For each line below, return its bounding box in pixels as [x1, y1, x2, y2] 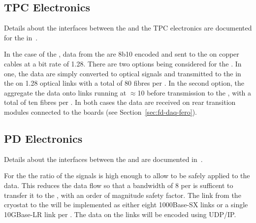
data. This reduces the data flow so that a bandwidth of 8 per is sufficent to [4, 180, 233, 190]
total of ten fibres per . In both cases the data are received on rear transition [4, 97, 236, 107]
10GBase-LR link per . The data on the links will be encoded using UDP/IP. [4, 209, 236, 219]
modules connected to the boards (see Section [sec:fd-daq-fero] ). [4, 106, 197, 117]
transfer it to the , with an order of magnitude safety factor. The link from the [4, 190, 241, 200]
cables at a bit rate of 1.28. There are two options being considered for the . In [4, 58, 242, 68]
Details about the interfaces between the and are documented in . [4, 154, 203, 164]
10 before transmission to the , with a [137, 87, 252, 97]
